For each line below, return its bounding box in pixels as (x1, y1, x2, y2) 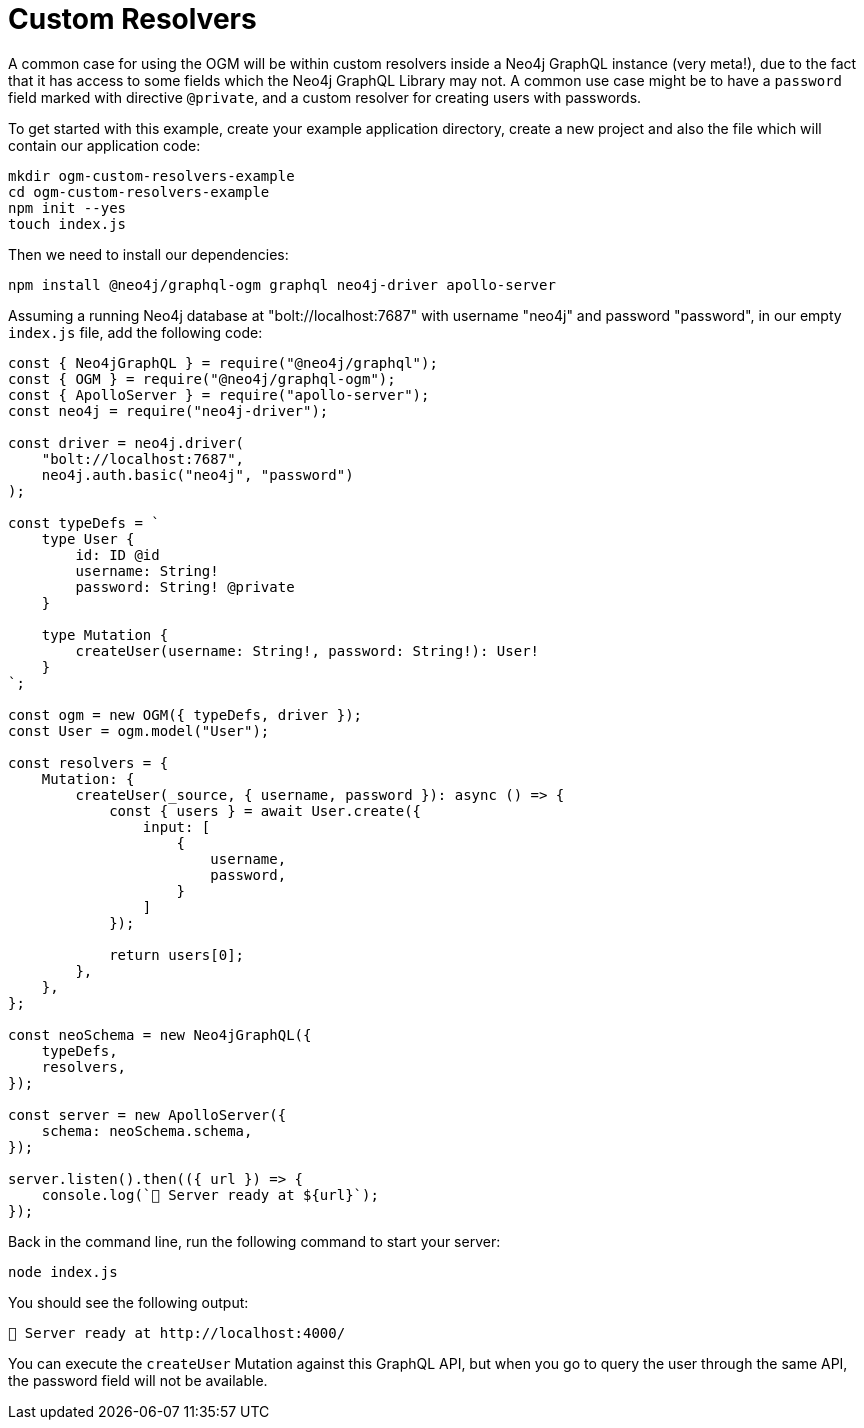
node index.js (8, 1263, 118, 1280)
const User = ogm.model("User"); (8, 722, 270, 739)
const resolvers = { (8, 754, 169, 771)
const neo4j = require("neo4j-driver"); (8, 402, 329, 419)
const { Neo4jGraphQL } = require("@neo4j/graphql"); (8, 354, 438, 371)
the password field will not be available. (8, 1371, 268, 1389)
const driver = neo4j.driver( (8, 434, 245, 451)
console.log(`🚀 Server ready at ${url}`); (41, 1186, 379, 1203)
